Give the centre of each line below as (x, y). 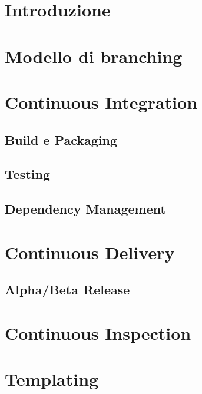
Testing (27, 174)
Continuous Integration (101, 102)
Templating (52, 379)
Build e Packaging (61, 139)
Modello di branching (94, 56)
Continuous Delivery (90, 252)
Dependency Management (85, 209)
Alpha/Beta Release (67, 289)
